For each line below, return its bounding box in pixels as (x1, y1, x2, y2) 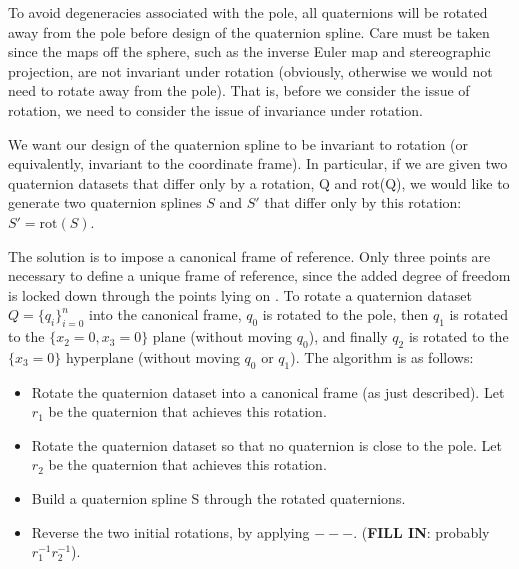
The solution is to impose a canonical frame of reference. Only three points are (8, 245, 491, 266)
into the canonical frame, (89, 304, 242, 325)
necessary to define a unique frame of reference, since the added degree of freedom (8, 265, 511, 286)
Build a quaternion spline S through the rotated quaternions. (31, 488, 406, 509)
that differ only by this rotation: (264, 192, 462, 213)
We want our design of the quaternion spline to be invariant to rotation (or (8, 133, 469, 154)
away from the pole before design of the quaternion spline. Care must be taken (8, 21, 490, 42)
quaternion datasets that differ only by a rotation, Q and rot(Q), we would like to (8, 172, 510, 193)
